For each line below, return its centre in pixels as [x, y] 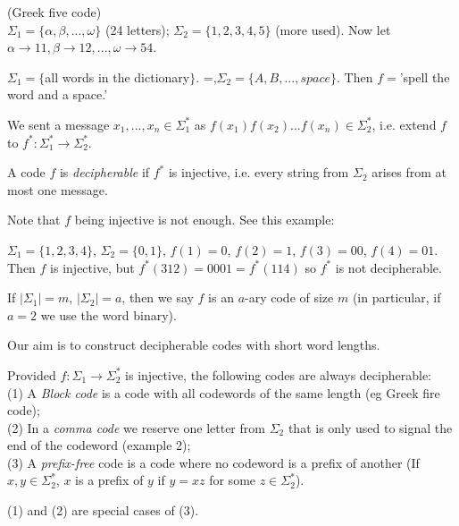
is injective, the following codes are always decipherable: [279, 374]
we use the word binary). [108, 314]
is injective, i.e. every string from [259, 172]
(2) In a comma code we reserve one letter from [136, 427]
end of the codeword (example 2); [99, 445]
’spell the [425, 76]
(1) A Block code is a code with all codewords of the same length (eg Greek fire [224, 392]
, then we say [158, 297]
